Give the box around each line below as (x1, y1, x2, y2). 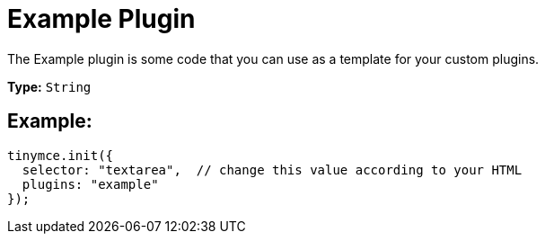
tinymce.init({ (7, 147, 114, 163)
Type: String (7, 78, 92, 94)
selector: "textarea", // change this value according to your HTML (22, 162, 523, 177)
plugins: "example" (22, 176, 159, 192)
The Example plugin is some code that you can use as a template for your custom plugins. (7, 50, 540, 67)
